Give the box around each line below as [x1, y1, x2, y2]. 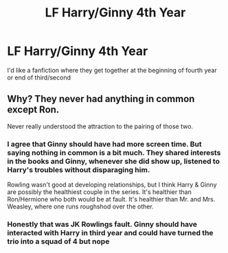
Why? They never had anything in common [7, 93, 195, 105]
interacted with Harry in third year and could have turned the [7, 228, 214, 237]
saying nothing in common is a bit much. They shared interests [7, 147, 221, 157]
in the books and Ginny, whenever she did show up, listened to [7, 156, 220, 166]
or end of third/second [7, 73, 71, 82]
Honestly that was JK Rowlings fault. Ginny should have [7, 219, 198, 229]
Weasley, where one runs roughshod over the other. [7, 202, 155, 210]
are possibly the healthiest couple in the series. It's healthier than [7, 188, 192, 196]
